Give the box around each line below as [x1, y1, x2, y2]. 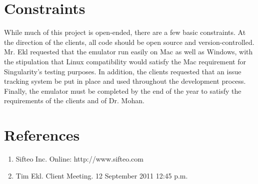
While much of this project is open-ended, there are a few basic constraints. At [4, 27, 246, 37]
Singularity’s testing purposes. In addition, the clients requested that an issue [4, 66, 241, 76]
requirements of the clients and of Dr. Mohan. [4, 95, 144, 106]
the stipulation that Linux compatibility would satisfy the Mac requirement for [4, 56, 246, 66]
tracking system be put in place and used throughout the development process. [4, 76, 246, 86]
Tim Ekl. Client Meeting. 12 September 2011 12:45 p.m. [15, 170, 188, 181]
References [4, 125, 80, 145]
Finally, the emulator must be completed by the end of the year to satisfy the [4, 85, 241, 96]
